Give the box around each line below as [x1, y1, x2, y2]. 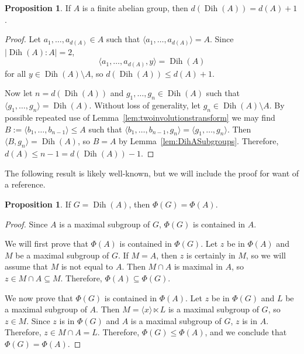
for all [5, 67, 26, 79]
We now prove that [5, 291, 73, 304]
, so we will [246, 249, 286, 261]
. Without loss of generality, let [89, 99, 201, 111]
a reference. [5, 178, 46, 190]
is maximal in [174, 260, 223, 273]
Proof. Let [5, 33, 41, 45]
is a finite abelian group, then [82, 2, 188, 13]
